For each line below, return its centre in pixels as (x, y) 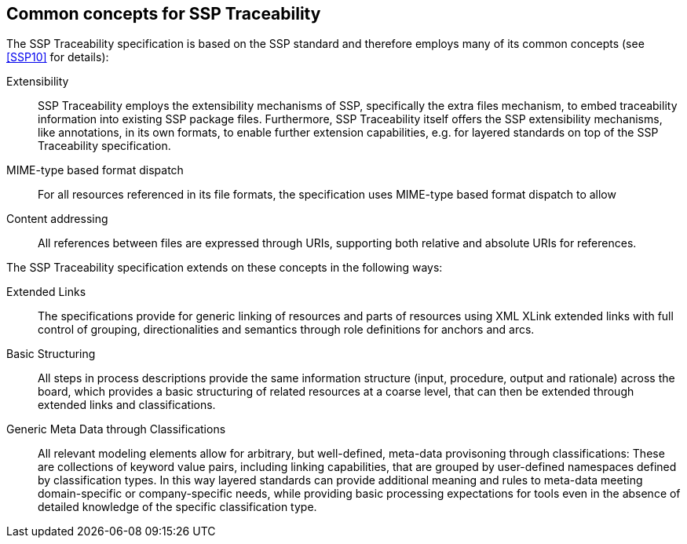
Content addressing (57, 219)
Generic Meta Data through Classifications (116, 429)
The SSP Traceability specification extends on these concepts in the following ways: (225, 268)
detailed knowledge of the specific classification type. (177, 507)
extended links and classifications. (127, 405)
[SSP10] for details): (58, 57)
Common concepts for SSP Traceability (164, 14)
